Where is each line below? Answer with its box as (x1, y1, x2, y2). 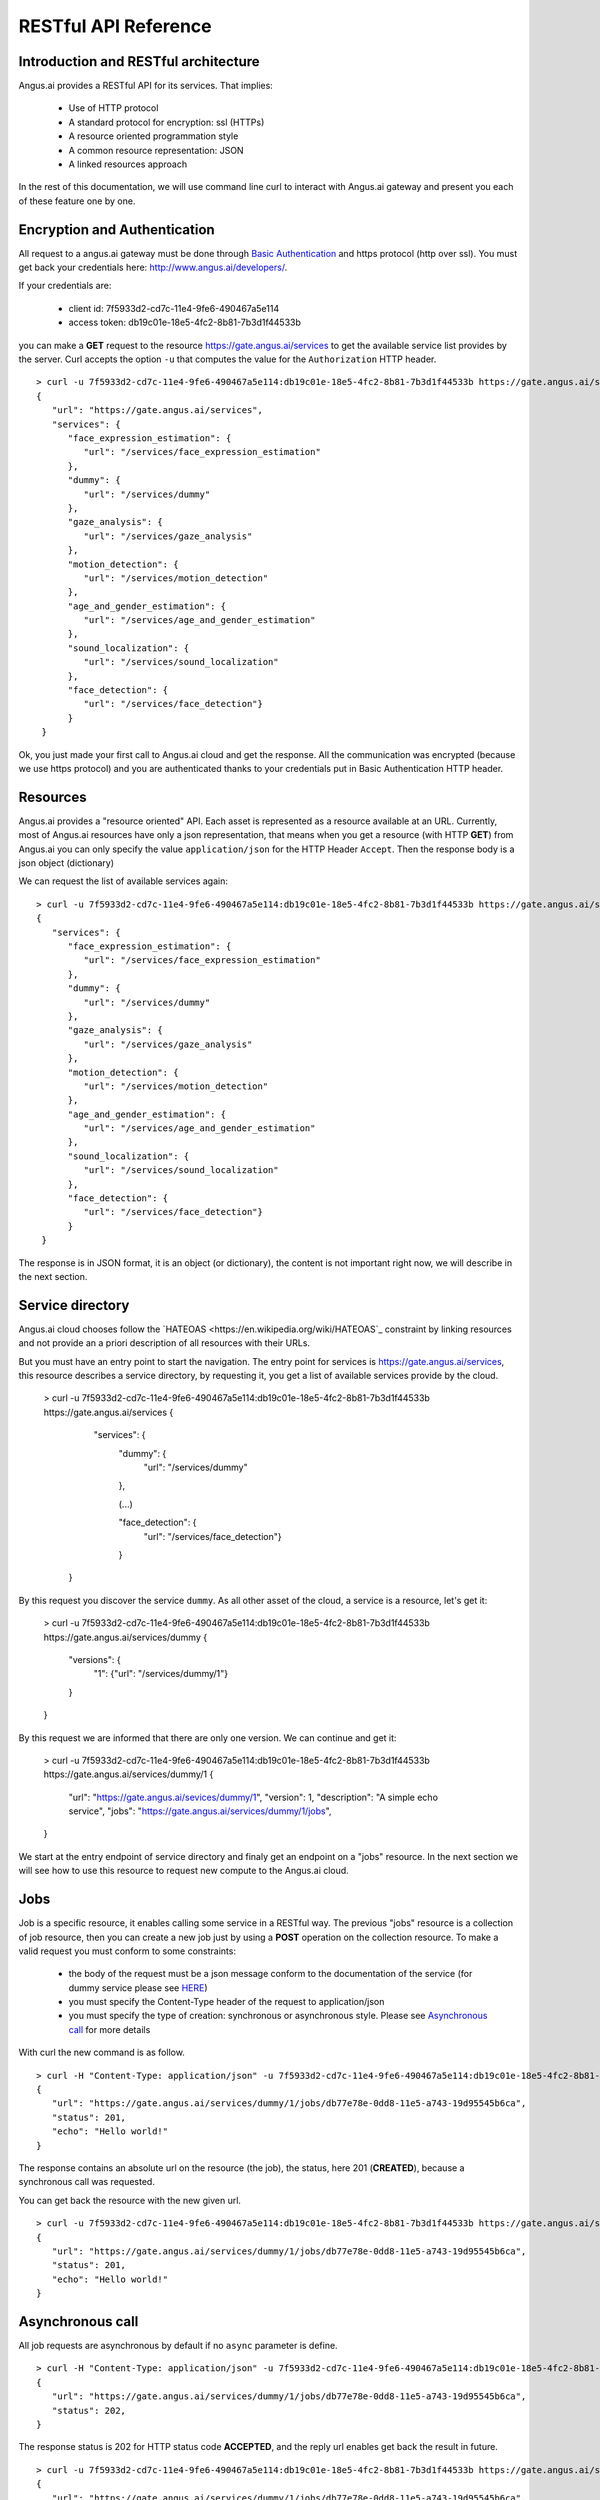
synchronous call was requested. (18, 2176, 155, 2188)
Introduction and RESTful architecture (18, 53, 260, 70)
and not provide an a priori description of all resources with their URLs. (18, 1337, 310, 1349)
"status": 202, (51, 2405, 127, 2416)
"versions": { (68, 1653, 121, 1665)
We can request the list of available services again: (18, 875, 229, 887)
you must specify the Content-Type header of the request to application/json (68, 1996, 385, 2008)
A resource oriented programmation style (68, 130, 239, 142)
